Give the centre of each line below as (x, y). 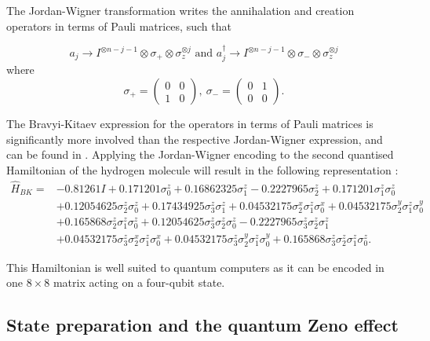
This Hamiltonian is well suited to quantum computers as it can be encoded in (195, 267)
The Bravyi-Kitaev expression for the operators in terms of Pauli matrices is (190, 124)
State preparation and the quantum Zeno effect (202, 325)
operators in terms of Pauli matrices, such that (119, 26)
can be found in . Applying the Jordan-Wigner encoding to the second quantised (200, 154)
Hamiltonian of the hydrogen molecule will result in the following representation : (202, 169)
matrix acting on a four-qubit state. (139, 282)
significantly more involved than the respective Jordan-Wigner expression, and (195, 139)
